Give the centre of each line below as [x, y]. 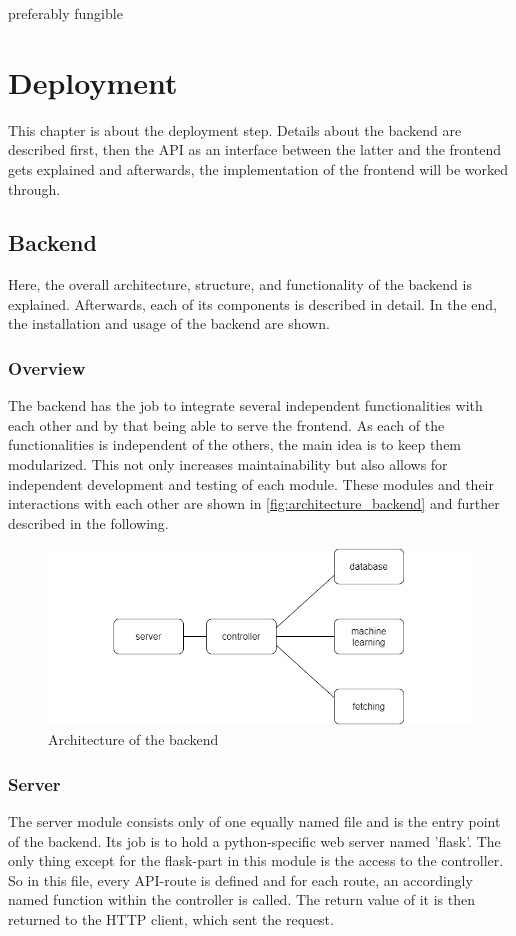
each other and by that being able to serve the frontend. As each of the [226, 424]
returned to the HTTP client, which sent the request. [171, 918]
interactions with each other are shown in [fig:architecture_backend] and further [254, 503]
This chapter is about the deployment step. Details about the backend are [235, 129]
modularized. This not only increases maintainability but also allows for [228, 464]
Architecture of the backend [133, 739]
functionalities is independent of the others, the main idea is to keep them [235, 444]
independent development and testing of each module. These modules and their [251, 483]
